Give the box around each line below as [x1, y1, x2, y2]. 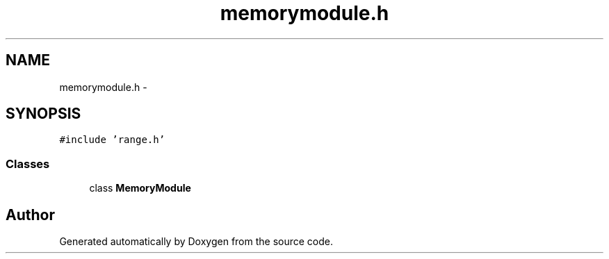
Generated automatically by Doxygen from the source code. [59, 235, 334, 248]
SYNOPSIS [6, 105, 81, 123]
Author [6, 206, 55, 224]
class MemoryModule [89, 182, 191, 194]
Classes [6, 156, 50, 171]
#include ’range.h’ [59, 134, 165, 146]
